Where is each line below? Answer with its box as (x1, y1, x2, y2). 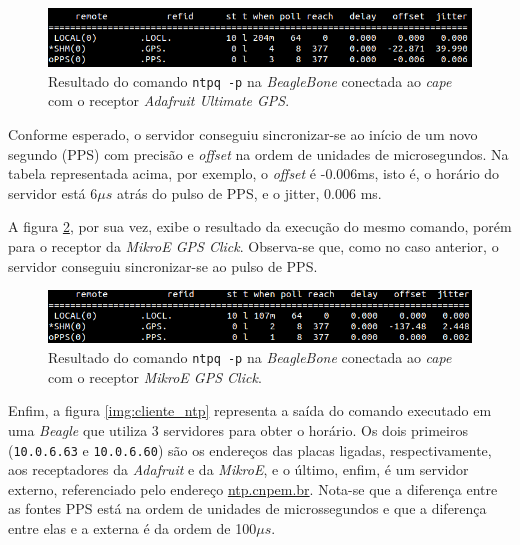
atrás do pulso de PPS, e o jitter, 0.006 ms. (116, 182, 382, 203)
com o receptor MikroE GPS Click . (48, 366, 262, 387)
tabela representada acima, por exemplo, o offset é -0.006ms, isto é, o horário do (8, 163, 500, 184)
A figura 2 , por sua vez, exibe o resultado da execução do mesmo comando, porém (8, 216, 512, 237)
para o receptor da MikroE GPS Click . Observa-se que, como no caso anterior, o (8, 235, 499, 256)
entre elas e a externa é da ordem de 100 (8, 517, 257, 538)
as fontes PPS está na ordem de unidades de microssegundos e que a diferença (8, 498, 487, 519)
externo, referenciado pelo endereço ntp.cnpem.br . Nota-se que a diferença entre (8, 478, 498, 499)
